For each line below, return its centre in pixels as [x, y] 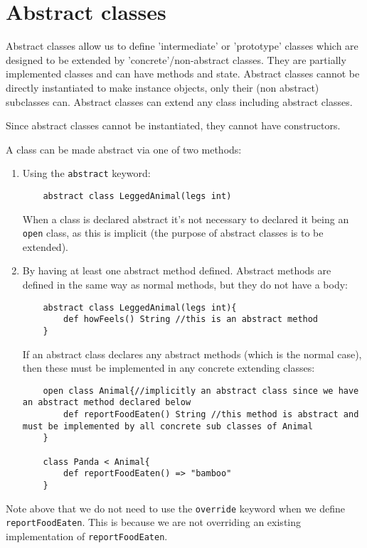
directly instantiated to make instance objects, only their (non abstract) [163, 87]
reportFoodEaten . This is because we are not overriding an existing [154, 522]
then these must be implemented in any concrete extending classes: [169, 368]
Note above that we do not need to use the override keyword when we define [175, 508]
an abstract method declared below [107, 403]
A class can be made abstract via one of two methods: [124, 149]
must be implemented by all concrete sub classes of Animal [167, 426]
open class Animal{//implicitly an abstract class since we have [201, 391]
